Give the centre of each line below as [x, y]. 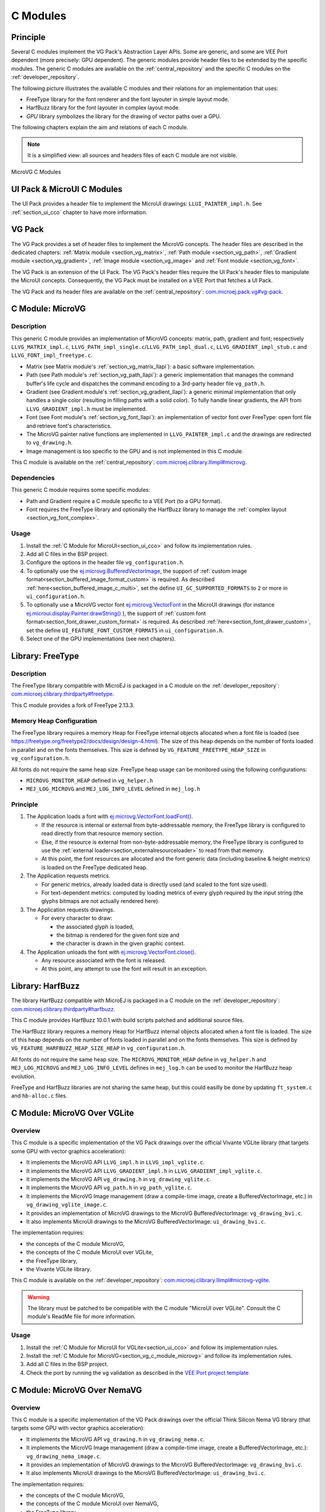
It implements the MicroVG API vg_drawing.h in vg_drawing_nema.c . [116, 1439]
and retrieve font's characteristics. [69, 426]
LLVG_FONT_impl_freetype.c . [52, 355]
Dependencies [33, 478]
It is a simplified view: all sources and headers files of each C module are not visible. [133, 155]
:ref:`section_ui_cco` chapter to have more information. [79, 212]
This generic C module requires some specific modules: [81, 490]
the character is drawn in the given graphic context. [121, 943]
